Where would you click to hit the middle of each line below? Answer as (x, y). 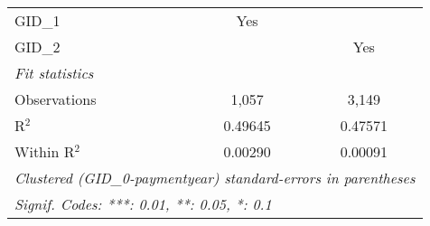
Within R (45, 151)
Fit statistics (54, 73)
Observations (56, 99)
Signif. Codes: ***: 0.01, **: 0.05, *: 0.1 (143, 204)
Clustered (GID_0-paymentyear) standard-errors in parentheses (215, 178)
